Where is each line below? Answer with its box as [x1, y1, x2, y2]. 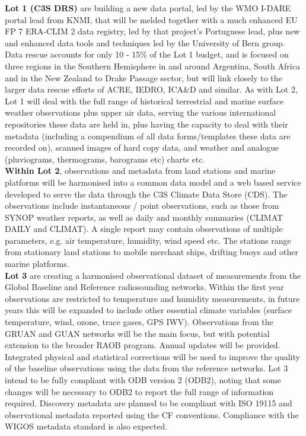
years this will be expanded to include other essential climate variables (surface [5, 304, 292, 316]
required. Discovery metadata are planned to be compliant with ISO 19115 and [5, 397, 292, 409]
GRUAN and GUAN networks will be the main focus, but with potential [5, 327, 270, 339]
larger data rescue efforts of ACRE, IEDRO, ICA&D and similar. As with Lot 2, [5, 83, 298, 96]
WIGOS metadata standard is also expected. [5, 420, 168, 432]
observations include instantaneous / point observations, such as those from [5, 199, 279, 212]
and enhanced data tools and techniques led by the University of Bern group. [5, 36, 285, 49]
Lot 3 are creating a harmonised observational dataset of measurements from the [5, 269, 301, 281]
